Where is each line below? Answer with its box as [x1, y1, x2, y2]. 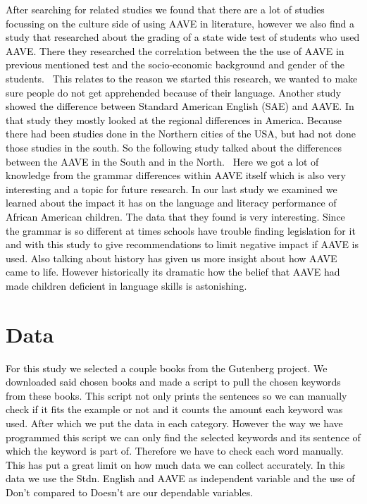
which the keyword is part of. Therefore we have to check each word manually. [6, 443, 344, 458]
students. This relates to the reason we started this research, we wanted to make [6, 70, 358, 85]
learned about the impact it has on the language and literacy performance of [6, 195, 337, 210]
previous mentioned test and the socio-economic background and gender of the [6, 57, 345, 72]
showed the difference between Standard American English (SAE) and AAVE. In [6, 99, 354, 113]
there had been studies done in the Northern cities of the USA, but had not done [6, 126, 356, 141]
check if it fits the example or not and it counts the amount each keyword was [6, 402, 343, 417]
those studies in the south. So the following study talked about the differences [6, 140, 342, 154]
